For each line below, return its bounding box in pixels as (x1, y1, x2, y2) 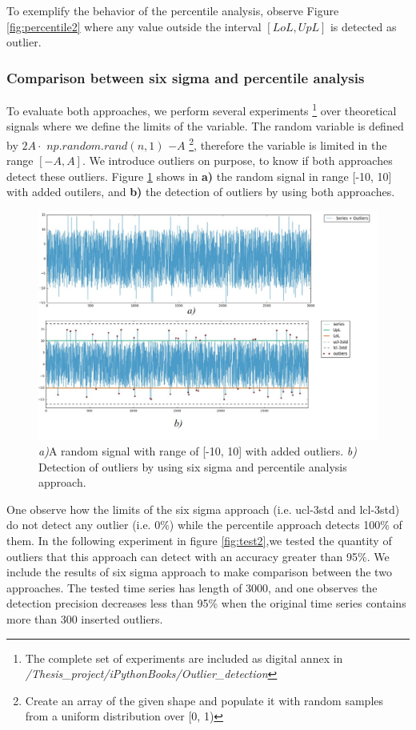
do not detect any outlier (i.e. (6, 516, 151, 533)
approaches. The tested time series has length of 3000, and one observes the (6, 579, 378, 596)
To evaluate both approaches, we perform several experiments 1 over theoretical (6, 100, 397, 118)
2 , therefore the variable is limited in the (189, 134, 387, 153)
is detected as (330, 18, 397, 34)
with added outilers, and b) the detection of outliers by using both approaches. (6, 183, 395, 200)
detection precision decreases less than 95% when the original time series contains (6, 595, 406, 612)
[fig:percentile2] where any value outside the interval (6, 18, 262, 34)
